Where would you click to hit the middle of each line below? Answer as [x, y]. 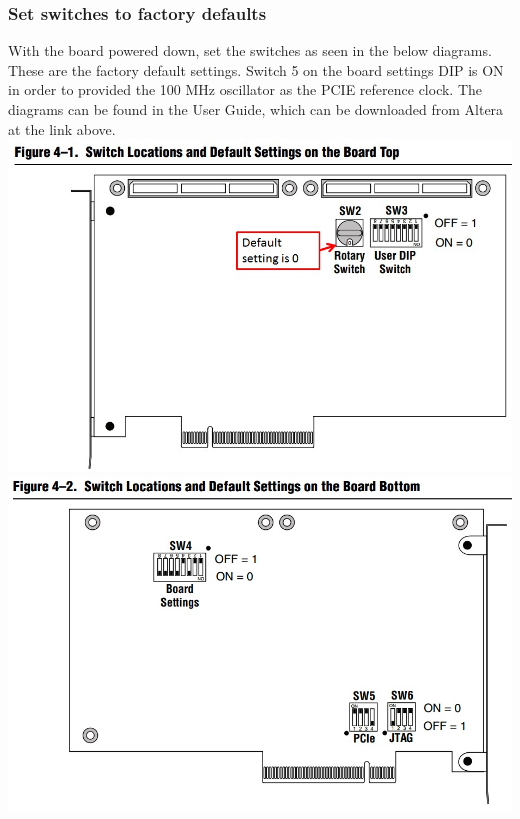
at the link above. [62, 128]
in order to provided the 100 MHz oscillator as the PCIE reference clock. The [245, 89]
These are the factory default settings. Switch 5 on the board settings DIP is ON [256, 69]
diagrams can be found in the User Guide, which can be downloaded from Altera [256, 109]
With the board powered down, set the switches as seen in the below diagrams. [250, 50]
